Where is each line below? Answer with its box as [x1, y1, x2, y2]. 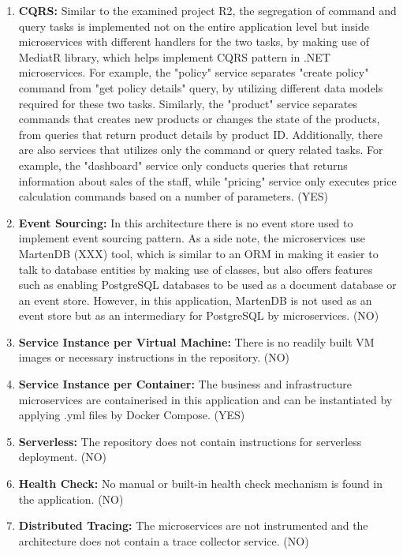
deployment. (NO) [18, 448, 107, 465]
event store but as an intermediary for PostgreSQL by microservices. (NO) [18, 307, 379, 324]
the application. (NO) [18, 490, 124, 507]
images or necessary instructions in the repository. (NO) [18, 349, 290, 366]
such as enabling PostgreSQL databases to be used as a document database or [18, 276, 397, 293]
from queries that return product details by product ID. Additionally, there [18, 126, 382, 142]
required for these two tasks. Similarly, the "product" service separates [18, 95, 358, 111]
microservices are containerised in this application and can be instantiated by [18, 391, 393, 407]
